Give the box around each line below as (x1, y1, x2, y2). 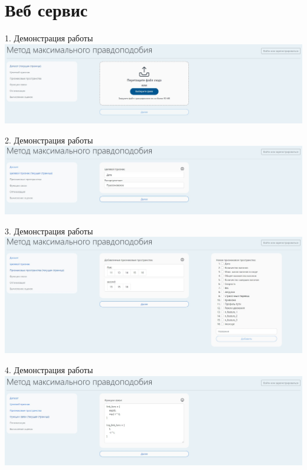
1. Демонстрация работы (5, 32, 93, 44)
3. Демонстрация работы (5, 224, 93, 237)
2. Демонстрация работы (5, 133, 93, 146)
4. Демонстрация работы (5, 364, 93, 376)
